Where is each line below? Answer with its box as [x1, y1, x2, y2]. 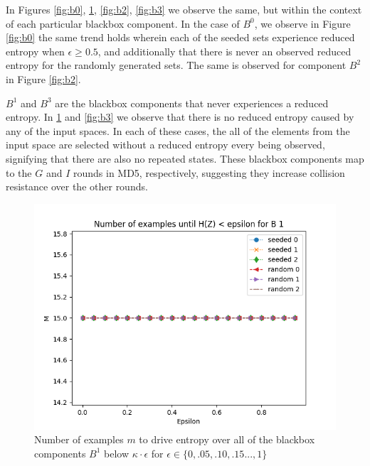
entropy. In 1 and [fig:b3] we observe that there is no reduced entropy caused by [6, 109, 354, 124]
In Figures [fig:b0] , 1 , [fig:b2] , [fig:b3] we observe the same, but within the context [6, 2, 362, 16]
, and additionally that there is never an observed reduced [97, 43, 351, 58]
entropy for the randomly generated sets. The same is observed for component [6, 58, 347, 72]
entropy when [6, 43, 65, 58]
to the [6, 165, 32, 180]
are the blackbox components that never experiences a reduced [55, 95, 329, 110]
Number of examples [34, 432, 124, 447]
